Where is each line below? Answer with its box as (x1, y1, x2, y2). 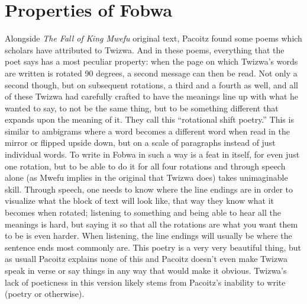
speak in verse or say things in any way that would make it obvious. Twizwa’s (5, 264, 287, 276)
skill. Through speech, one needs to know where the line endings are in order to (5, 183, 293, 195)
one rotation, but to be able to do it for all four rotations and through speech (5, 159, 286, 172)
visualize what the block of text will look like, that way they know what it (5, 194, 274, 207)
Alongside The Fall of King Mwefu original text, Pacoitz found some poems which (5, 32, 302, 44)
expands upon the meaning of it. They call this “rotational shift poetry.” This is (5, 113, 294, 126)
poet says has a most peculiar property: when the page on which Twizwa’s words (5, 55, 298, 68)
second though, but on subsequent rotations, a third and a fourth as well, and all (5, 78, 299, 91)
